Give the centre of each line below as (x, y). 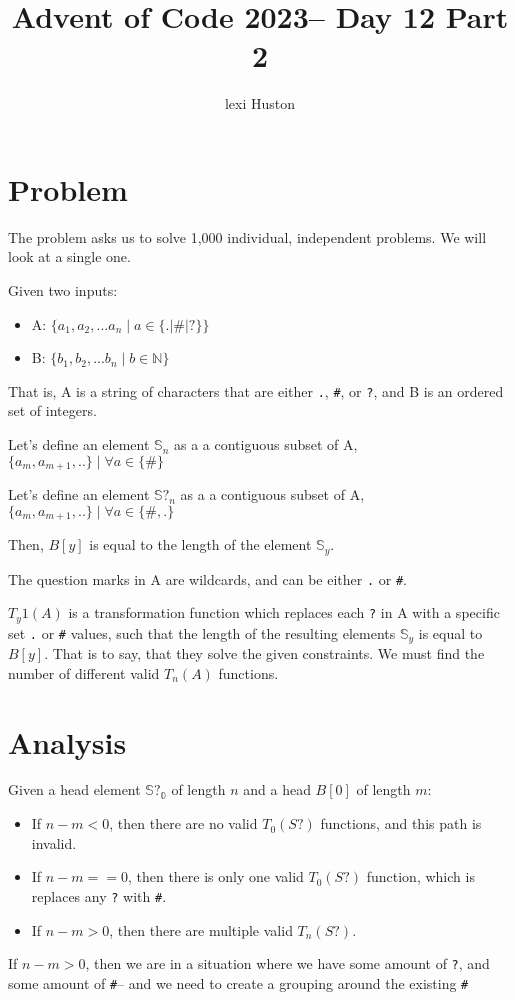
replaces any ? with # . (99, 895)
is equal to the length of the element (200, 544)
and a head (277, 789)
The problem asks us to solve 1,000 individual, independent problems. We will (247, 236)
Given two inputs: (63, 290)
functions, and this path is (401, 823)
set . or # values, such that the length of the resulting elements (202, 632)
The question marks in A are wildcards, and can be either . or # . (207, 578)
